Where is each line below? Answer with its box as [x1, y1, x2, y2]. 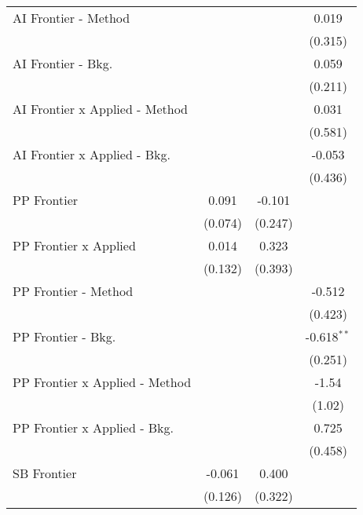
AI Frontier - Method [13, 9, 130, 27]
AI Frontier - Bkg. [13, 54, 113, 72]
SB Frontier [13, 464, 77, 482]
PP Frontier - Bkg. [13, 327, 116, 345]
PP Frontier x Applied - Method [13, 373, 192, 391]
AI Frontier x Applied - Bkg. [13, 145, 170, 163]
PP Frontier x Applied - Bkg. [13, 418, 174, 436]
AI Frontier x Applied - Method [13, 100, 189, 118]
